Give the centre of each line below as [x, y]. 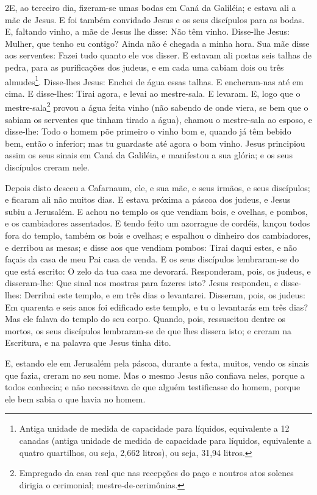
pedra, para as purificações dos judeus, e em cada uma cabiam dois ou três [144, 67]
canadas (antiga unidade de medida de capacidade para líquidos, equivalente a [165, 440]
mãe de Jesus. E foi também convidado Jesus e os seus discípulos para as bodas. [155, 19]
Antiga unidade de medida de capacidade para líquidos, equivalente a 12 [154, 428]
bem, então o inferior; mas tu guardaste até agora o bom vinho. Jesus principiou [155, 143]
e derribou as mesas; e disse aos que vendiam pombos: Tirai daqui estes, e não [151, 247]
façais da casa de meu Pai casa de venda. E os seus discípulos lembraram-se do [152, 259]
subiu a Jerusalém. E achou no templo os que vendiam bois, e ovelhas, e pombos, [156, 211]
